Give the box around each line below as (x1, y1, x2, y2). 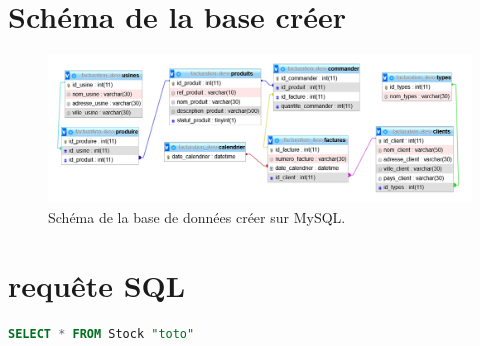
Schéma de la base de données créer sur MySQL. (48, 206, 346, 227)
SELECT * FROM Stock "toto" (8, 327, 195, 342)
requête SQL (8, 265, 186, 306)
